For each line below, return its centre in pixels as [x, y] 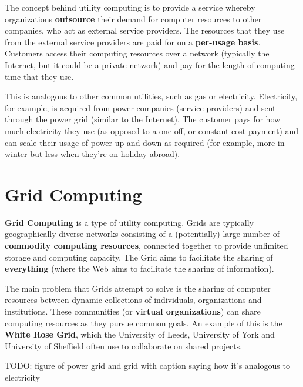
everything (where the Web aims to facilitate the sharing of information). [139, 268]
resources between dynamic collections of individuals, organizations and [133, 300]
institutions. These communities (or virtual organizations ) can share [133, 311]
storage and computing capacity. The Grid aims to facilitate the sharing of [139, 257]
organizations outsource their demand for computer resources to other [133, 19]
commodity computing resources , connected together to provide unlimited [147, 246]
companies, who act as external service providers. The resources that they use [145, 30]
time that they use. [39, 76]
